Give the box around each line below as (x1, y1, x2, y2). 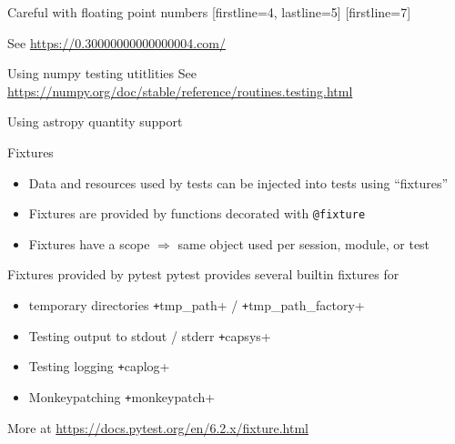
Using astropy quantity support (7, 112, 183, 131)
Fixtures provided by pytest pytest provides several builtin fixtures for (7, 265, 399, 284)
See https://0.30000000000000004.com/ (7, 33, 227, 52)
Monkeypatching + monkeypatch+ (28, 387, 216, 406)
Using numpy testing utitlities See (7, 64, 197, 83)
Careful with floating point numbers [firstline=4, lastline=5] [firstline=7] (7, 3, 411, 21)
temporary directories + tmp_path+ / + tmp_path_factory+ (28, 296, 365, 314)
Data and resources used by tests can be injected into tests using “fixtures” (28, 173, 449, 192)
